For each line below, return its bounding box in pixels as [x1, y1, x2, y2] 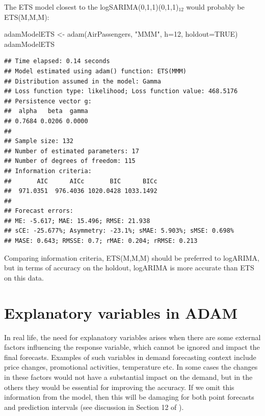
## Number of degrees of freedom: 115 [4, 157, 136, 165]
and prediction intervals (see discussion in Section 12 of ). [4, 401, 184, 412]
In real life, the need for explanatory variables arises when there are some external [4, 331, 261, 342]
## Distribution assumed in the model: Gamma [4, 77, 161, 85]
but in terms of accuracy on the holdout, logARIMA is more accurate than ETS [4, 262, 254, 273]
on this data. [4, 272, 44, 283]
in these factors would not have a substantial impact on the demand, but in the [4, 371, 253, 382]
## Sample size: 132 [4, 137, 74, 145]
